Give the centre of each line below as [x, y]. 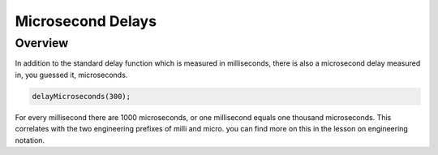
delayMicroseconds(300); [82, 96]
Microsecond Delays [86, 21]
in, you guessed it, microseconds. [71, 75]
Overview [42, 43]
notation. [30, 140]
